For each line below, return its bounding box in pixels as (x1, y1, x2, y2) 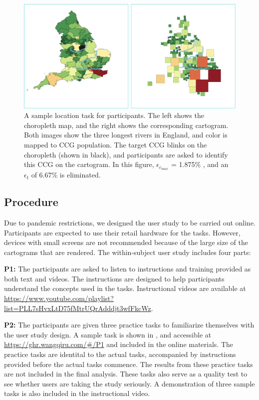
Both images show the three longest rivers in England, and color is (24, 129, 228, 140)
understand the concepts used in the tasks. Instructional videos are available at (4, 283, 246, 293)
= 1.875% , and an (171, 159, 229, 169)
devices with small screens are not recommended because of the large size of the (4, 237, 248, 247)
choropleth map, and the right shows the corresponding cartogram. (24, 119, 229, 130)
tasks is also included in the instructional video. (4, 388, 150, 398)
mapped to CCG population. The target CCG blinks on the (24, 139, 207, 150)
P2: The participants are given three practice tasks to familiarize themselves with (4, 319, 255, 330)
